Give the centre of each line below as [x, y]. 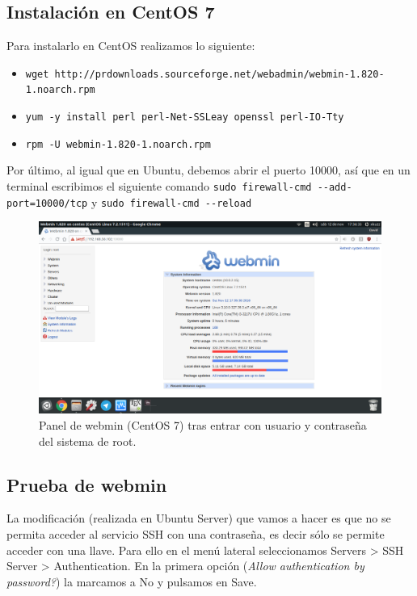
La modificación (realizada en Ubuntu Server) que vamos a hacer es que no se [199, 518]
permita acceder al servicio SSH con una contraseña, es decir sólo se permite [196, 533]
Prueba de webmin [87, 484]
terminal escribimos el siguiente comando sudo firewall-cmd [159, 186]
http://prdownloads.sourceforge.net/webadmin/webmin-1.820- [219, 74]
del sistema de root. [88, 441]
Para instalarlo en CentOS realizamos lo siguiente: [131, 46]
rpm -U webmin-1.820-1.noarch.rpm [118, 144]
